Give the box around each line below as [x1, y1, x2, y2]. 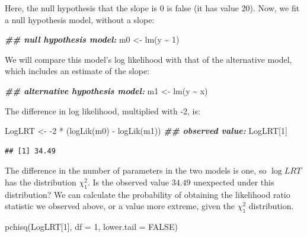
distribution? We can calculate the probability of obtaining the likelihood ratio [5, 188, 290, 200]
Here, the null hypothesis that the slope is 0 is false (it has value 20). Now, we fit [5, 2, 300, 14]
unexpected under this [193, 175, 274, 188]
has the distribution [5, 175, 76, 188]
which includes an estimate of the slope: [5, 65, 150, 77]
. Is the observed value [87, 175, 169, 188]
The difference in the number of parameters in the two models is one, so [5, 164, 267, 177]
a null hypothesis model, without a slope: [5, 13, 155, 25]
